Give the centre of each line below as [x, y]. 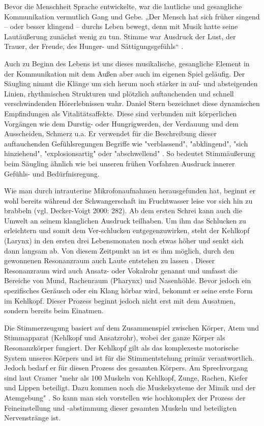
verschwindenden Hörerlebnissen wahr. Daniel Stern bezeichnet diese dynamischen [132, 103]
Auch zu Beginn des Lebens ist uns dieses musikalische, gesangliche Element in [127, 63]
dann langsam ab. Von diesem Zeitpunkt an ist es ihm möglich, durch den [119, 250]
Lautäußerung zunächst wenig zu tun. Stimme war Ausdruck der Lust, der [120, 36]
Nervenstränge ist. [33, 418]
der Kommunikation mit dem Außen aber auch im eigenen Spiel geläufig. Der [125, 73]
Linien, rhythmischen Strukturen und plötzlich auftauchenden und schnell [119, 93]
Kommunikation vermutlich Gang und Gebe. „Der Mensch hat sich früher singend [132, 16]
